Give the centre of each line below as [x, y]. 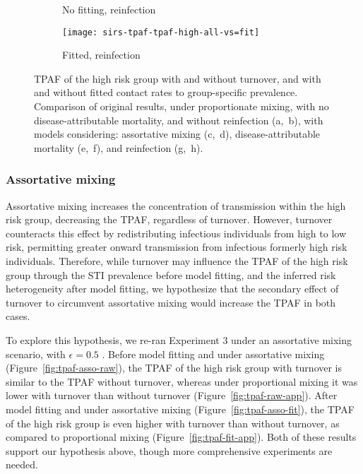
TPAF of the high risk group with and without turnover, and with [178, 78]
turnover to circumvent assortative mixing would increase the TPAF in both [171, 302]
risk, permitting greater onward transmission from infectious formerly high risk [177, 247]
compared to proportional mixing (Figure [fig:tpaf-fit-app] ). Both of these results [181, 437]
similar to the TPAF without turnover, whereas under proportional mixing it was [182, 381]
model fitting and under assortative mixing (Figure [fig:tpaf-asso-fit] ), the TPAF [180, 409]
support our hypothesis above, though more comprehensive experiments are [169, 450]
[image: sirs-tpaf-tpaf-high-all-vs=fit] [161, 32]
